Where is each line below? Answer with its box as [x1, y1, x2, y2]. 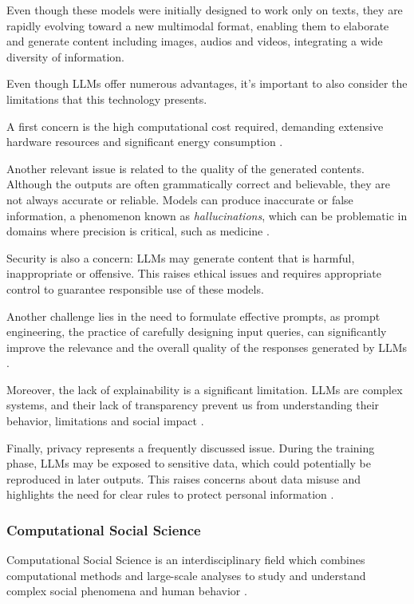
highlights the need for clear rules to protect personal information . [6, 486, 334, 503]
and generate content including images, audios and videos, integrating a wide [6, 33, 383, 49]
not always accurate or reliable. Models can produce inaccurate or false [6, 191, 353, 207]
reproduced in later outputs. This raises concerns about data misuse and [6, 470, 361, 487]
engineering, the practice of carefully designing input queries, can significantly [6, 323, 387, 340]
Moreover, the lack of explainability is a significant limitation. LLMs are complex [6, 381, 403, 397]
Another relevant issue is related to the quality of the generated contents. [6, 160, 365, 176]
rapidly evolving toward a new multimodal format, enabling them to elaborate [6, 17, 389, 34]
